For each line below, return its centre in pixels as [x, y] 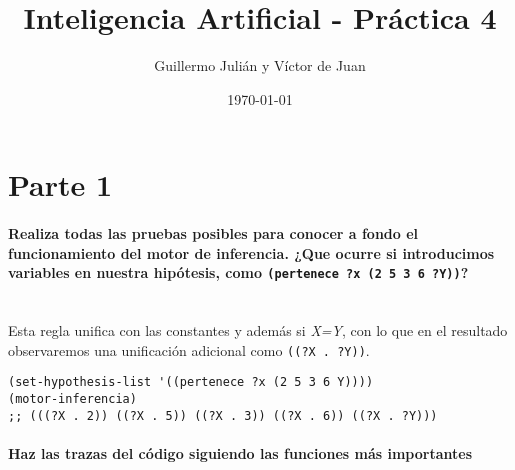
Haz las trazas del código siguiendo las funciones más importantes [240, 452]
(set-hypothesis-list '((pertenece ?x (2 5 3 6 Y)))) [191, 382]
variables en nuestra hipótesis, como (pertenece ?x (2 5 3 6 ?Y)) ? [238, 272]
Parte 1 [60, 184]
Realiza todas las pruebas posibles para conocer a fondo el [213, 233]
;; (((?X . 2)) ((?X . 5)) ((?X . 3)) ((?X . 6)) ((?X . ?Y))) [223, 415]
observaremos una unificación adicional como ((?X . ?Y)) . [189, 349]
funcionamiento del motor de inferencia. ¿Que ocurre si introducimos [251, 252]
